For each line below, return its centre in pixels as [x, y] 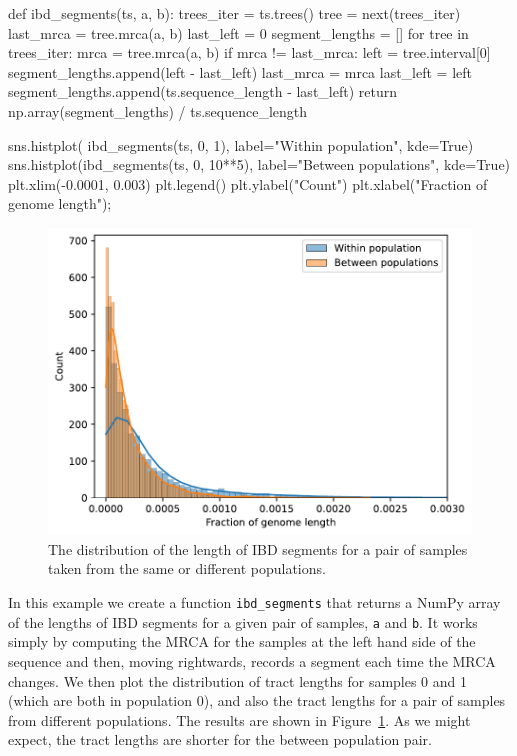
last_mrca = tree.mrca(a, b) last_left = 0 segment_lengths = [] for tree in [238, 32]
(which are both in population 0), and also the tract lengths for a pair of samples [257, 700]
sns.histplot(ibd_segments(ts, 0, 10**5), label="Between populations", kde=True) [259, 164]
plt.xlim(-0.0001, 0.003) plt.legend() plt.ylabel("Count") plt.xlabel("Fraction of [248, 183]
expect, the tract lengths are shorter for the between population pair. [220, 739]
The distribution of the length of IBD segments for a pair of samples [258, 548]
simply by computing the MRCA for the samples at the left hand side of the [242, 641]
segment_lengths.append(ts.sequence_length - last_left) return [202, 91]
